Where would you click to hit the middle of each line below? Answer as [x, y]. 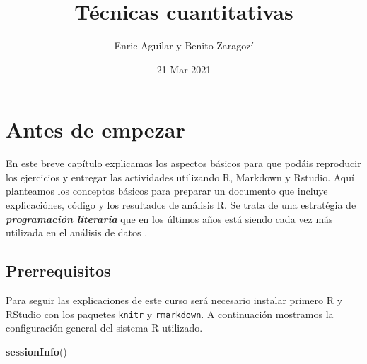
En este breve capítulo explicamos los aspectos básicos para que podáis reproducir [183, 163]
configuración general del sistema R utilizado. [104, 328]
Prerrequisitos [58, 271]
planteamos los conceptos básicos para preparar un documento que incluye [167, 191]
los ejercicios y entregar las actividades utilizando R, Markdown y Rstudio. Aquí [180, 177]
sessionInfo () [36, 351]
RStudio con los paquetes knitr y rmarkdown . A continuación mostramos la [170, 314]
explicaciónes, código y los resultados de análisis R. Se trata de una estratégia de [181, 205]
